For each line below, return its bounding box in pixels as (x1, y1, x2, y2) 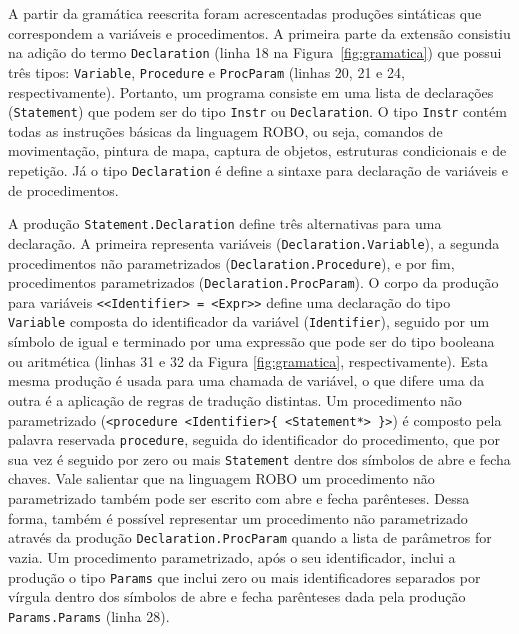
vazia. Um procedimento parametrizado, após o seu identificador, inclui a (8, 546, 456, 567)
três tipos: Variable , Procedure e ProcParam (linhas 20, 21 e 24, (8, 61, 405, 82)
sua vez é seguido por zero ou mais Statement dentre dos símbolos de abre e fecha (8, 448, 511, 469)
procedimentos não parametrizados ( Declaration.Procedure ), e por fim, (8, 252, 455, 273)
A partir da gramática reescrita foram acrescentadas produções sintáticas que (8, 3, 482, 23)
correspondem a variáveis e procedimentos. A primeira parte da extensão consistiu (8, 22, 511, 43)
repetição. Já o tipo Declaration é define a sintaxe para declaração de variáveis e (8, 159, 508, 180)
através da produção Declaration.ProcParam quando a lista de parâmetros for (8, 527, 492, 548)
